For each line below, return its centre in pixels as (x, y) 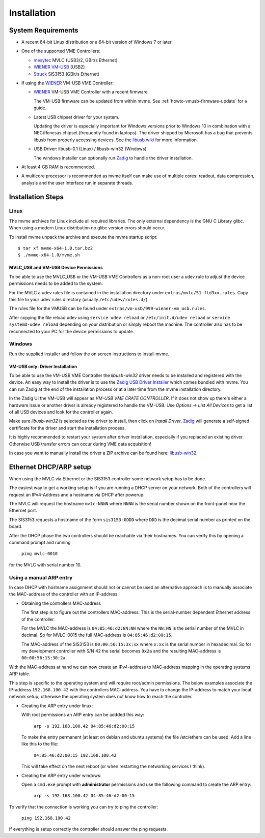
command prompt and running (40, 543)
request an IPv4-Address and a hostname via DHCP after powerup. (77, 495)
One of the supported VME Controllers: (61, 51)
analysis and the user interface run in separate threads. (77, 183)
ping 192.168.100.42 (46, 818)
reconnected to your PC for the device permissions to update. (72, 331)
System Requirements (44, 30)
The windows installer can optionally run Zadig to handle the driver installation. (113, 158)
